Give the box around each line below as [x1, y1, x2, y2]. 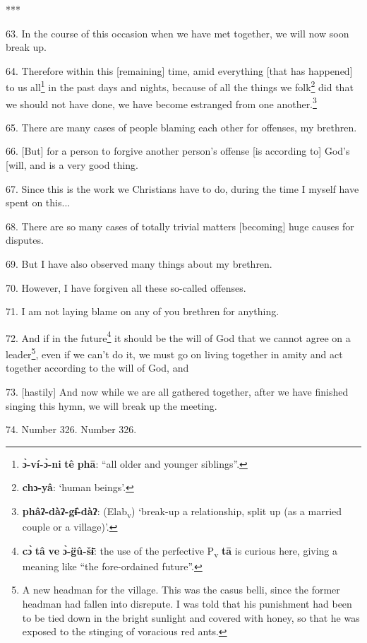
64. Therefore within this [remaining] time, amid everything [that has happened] [6, 63, 353, 78]
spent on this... [6, 195, 71, 210]
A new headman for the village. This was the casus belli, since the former [22, 582, 340, 597]
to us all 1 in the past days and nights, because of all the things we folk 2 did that [6, 78, 354, 95]
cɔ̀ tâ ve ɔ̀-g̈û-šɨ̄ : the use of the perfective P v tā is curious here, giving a [22, 543, 338, 560]
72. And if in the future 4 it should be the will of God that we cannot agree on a [6, 328, 351, 345]
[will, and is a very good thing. [6, 158, 138, 172]
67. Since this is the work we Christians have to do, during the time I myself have [6, 181, 359, 196]
